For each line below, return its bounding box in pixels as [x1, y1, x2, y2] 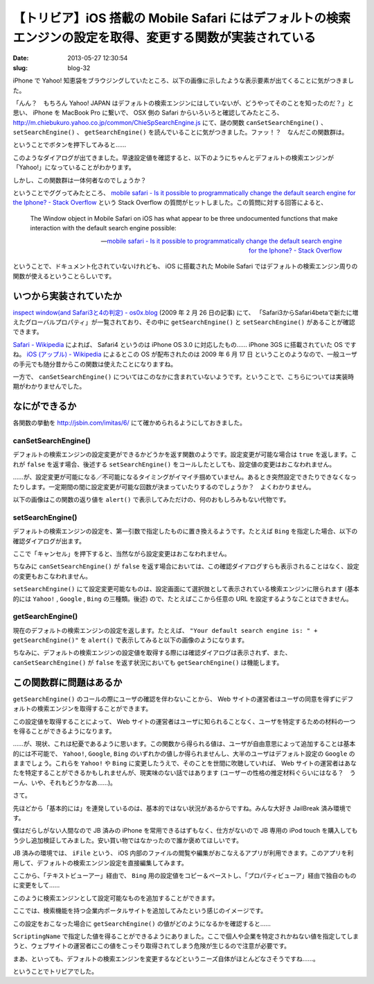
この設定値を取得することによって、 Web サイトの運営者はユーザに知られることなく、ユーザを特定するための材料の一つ [12, 717, 356, 725]
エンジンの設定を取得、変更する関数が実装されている [12, 30, 317, 45]
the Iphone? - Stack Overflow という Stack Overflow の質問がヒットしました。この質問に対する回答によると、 [12, 198, 328, 207]
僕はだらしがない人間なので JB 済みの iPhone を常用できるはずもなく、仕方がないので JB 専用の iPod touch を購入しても [12, 826, 358, 835]
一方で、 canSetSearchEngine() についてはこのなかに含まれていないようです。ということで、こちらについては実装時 [12, 373, 355, 381]
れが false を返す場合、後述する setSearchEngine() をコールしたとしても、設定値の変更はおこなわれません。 [12, 460, 336, 468]
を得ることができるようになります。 [12, 727, 116, 735]
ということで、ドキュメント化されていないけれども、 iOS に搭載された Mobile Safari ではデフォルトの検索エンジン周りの [12, 262, 358, 271]
